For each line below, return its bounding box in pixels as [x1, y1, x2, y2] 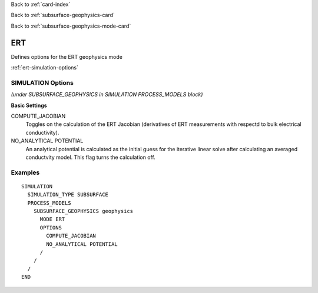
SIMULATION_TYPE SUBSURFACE [27, 191, 109, 198]
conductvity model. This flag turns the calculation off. [25, 154, 155, 161]
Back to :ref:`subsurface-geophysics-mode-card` [11, 22, 131, 29]
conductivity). [25, 129, 59, 136]
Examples [11, 168, 40, 177]
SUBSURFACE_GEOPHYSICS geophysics [33, 208, 134, 215]
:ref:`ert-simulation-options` [11, 64, 79, 71]
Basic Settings [11, 102, 47, 109]
